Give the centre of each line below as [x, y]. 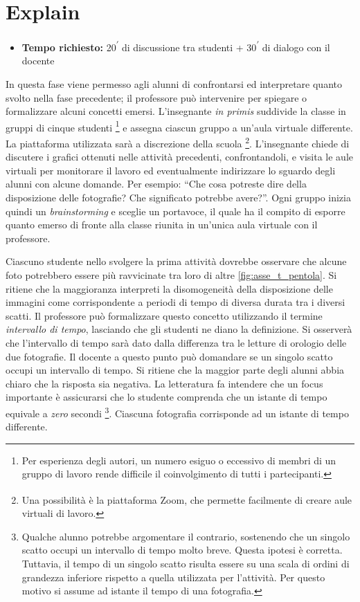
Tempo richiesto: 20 [69, 47]
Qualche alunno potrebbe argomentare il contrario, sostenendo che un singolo [186, 536]
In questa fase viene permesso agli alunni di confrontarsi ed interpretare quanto [174, 83]
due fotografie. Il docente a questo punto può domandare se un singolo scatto [169, 356]
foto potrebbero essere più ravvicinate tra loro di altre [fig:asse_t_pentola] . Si [171, 275]
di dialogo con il [296, 47]
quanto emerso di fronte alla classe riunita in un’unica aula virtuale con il [162, 225]
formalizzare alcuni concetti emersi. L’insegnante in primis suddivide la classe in [176, 111]
